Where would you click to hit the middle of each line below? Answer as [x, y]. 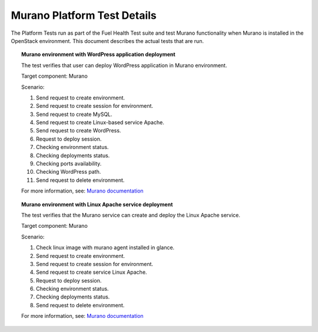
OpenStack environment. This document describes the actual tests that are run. [107, 41]
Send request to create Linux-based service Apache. [100, 122]
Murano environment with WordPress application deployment [99, 54]
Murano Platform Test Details [84, 15]
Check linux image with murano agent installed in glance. [105, 248]
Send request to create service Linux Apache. [92, 272]
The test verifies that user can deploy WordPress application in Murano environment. [124, 65]
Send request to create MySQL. [74, 114]
